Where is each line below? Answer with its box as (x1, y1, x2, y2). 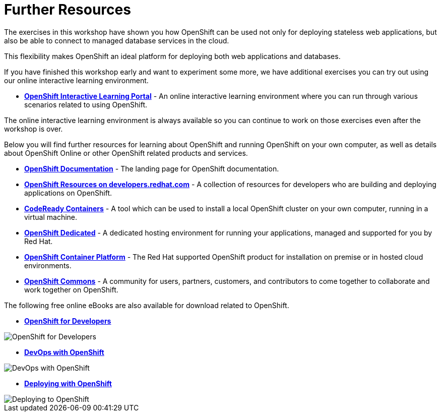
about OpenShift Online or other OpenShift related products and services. (4, 148, 248, 157)
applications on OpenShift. (24, 188, 112, 197)
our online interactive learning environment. (4, 76, 149, 85)
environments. (24, 261, 72, 270)
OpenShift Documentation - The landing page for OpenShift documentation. (24, 164, 279, 173)
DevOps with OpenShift (24, 347, 104, 356)
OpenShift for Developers (24, 316, 111, 325)
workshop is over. (4, 124, 63, 133)
